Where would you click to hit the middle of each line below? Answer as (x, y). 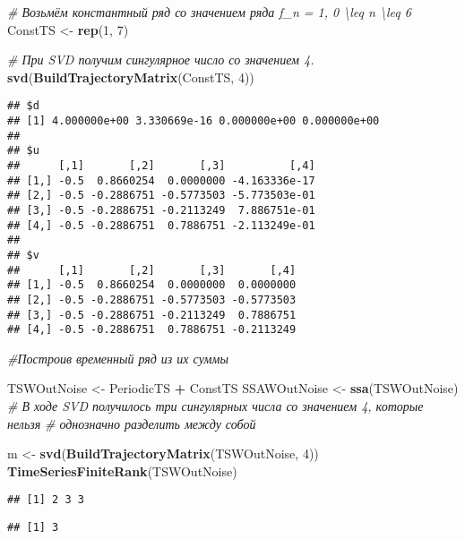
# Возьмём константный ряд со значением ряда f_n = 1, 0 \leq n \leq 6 (209, 12)
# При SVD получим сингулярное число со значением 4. (161, 60)
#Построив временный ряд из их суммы (118, 358)
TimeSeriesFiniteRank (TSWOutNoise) (122, 471)
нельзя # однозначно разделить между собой (132, 423)
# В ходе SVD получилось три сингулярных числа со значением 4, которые (215, 406)
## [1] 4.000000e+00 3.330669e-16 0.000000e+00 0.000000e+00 (194, 121)
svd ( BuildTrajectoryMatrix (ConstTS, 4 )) (131, 77)
